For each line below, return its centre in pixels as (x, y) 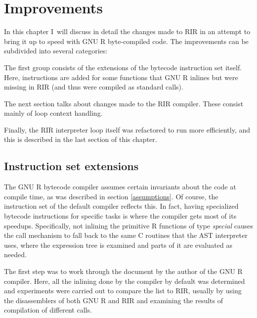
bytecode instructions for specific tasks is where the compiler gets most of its (120, 216)
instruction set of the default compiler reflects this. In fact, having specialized (121, 206)
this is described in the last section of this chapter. (81, 139)
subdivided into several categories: (56, 51)
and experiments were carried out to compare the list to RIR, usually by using (123, 291)
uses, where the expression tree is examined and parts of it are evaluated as (118, 245)
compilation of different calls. (48, 310)
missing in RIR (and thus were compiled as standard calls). (94, 87)
